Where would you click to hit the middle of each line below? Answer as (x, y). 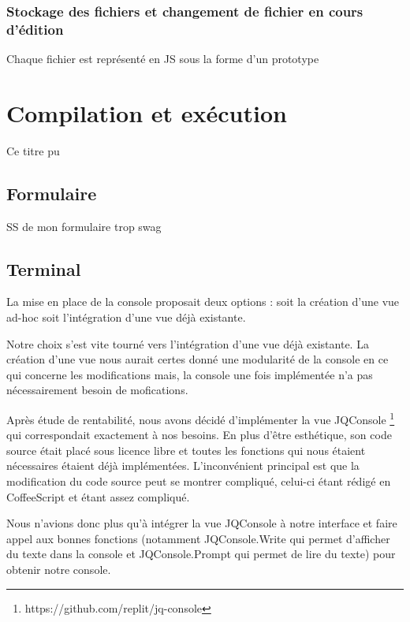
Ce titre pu (33, 150)
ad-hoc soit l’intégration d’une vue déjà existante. (126, 317)
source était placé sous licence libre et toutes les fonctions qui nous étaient (186, 450)
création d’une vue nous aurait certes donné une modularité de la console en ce (198, 359)
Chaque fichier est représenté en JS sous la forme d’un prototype (163, 59)
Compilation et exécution (147, 112)
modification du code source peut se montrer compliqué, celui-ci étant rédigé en (199, 481)
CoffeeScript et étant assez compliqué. (98, 496)
